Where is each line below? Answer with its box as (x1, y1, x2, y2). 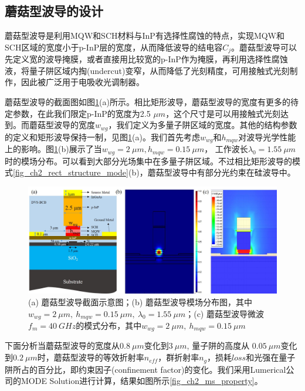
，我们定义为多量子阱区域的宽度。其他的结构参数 (108, 119, 297, 131)
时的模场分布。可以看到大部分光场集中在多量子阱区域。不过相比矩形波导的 (5, 154, 292, 167)
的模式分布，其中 (76, 319, 142, 331)
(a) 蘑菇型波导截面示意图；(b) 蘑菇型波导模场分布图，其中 (28, 295, 252, 308)
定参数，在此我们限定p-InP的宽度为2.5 (5, 107, 151, 119)
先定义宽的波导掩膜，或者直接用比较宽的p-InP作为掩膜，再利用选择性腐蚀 (5, 53, 288, 65)
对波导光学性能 (238, 130, 296, 143)
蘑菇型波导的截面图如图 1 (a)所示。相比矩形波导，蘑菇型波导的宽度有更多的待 (5, 96, 299, 108)
